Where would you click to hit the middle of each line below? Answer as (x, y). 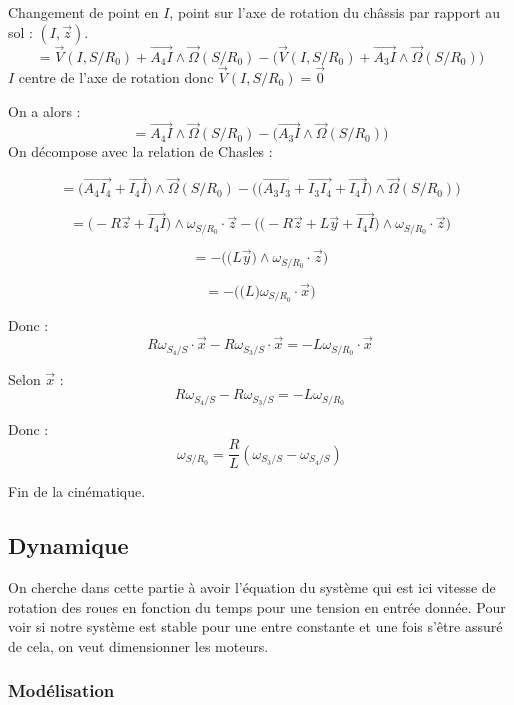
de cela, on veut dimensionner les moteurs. (138, 645)
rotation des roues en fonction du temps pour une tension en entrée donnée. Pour (257, 606)
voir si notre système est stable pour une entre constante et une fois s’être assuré (255, 626)
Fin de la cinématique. (77, 491)
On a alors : (44, 110)
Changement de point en (83, 12)
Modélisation (61, 690)
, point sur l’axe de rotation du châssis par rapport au (335, 12)
